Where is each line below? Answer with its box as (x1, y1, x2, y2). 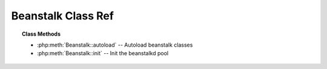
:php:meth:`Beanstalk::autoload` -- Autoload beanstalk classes (37, 41, 193, 48)
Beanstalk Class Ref (11, 9, 114, 22)
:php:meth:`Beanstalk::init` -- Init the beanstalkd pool (37, 50, 169, 57)
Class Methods (22, 30, 61, 38)
